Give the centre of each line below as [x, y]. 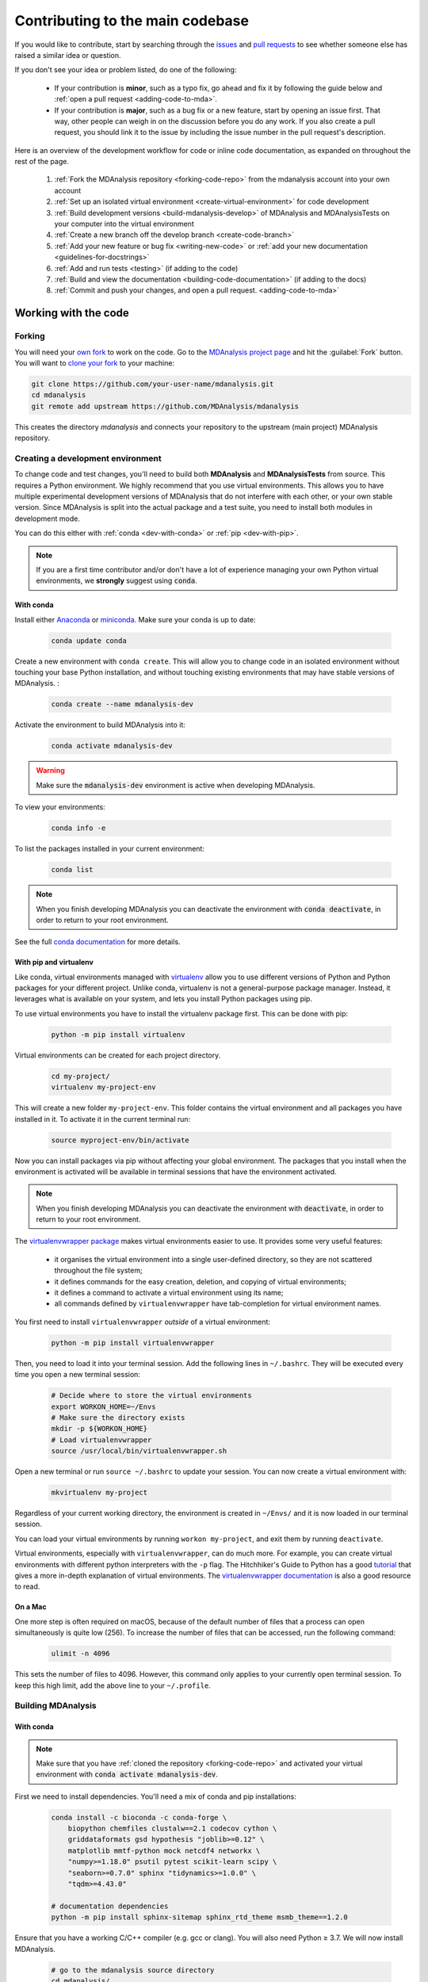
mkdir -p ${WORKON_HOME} [99, 1429]
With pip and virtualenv [54, 962]
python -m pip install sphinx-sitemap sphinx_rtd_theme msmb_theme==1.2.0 [200, 1917]
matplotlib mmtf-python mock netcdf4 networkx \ [164, 1850]
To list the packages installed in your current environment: [110, 849]
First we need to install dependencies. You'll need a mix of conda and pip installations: [156, 1796]
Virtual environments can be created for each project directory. [118, 1055]
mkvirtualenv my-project [99, 1493]
